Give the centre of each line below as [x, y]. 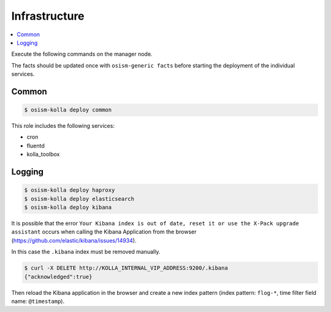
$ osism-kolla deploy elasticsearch [79, 199]
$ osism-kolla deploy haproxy [70, 190]
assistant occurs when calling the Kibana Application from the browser [104, 232]
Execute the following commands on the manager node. [82, 54]
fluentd [36, 146]
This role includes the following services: [63, 126]
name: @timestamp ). [38, 301]
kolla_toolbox [43, 154]
